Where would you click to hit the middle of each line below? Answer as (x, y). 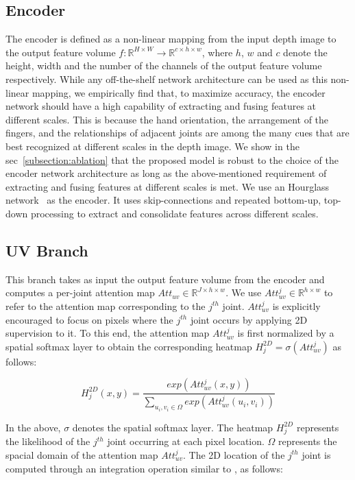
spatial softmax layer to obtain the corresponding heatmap (129, 346)
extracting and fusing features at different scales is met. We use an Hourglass (168, 186)
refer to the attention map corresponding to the (106, 305)
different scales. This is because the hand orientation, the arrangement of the (167, 119)
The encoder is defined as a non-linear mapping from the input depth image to (171, 39)
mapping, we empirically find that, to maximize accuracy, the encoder (179, 92)
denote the (305, 52)
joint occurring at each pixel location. (186, 441)
